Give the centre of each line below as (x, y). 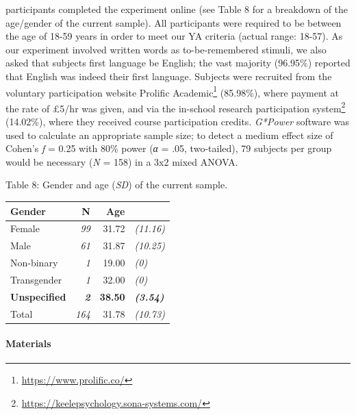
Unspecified (38, 296)
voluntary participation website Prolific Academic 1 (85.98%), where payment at (172, 91)
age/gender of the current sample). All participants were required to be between (174, 22)
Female (25, 228)
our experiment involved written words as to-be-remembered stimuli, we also (166, 49)
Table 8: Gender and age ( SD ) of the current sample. (117, 185)
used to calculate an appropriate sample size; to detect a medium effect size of (169, 135)
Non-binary (34, 263)
